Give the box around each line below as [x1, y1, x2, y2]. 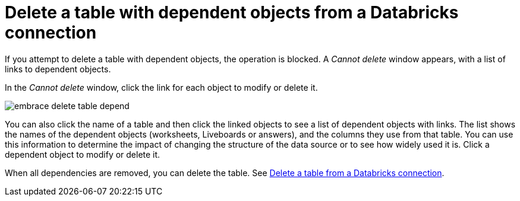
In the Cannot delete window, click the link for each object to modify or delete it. [5, 82, 318, 92]
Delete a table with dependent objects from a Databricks [5, 2, 459, 23]
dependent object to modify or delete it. [5, 149, 160, 159]
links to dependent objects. [5, 63, 111, 74]
